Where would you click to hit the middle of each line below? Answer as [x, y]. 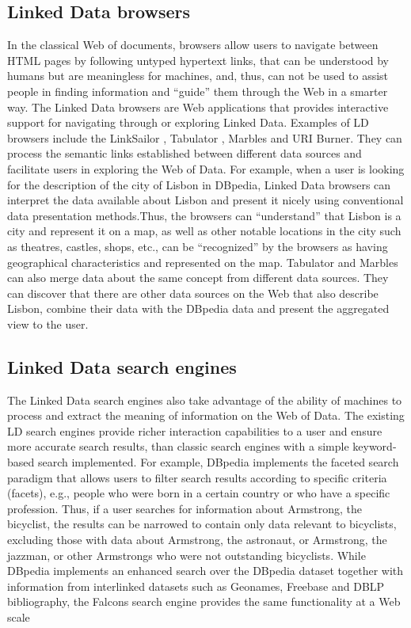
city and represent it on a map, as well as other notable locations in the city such [204, 231]
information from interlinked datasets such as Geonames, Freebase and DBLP [196, 586]
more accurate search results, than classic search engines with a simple [178, 446]
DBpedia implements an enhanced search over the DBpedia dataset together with [205, 571]
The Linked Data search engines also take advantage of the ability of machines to [205, 400]
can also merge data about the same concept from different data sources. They [198, 278]
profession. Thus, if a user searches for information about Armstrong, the [185, 508]
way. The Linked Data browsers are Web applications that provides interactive [198, 107]
